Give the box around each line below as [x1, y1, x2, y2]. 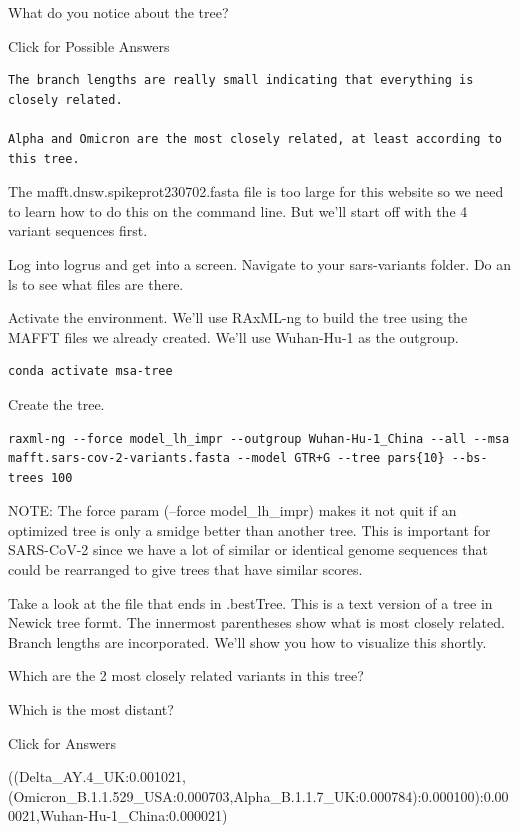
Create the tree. [8, 393, 105, 414]
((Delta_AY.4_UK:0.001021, [8, 766, 186, 787]
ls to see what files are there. [8, 273, 184, 294]
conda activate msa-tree [8, 364, 173, 379]
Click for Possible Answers [8, 35, 170, 56]
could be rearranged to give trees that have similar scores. [8, 559, 363, 580]
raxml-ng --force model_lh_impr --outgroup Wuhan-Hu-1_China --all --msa [8, 431, 510, 446]
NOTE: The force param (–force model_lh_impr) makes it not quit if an [8, 500, 457, 521]
